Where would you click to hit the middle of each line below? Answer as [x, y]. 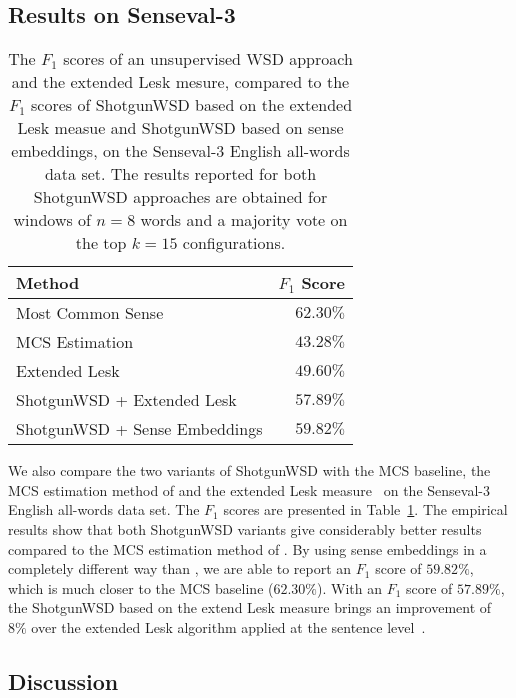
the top [101, 243]
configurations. [234, 243]
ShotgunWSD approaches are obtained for [180, 197]
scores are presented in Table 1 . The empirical [365, 509]
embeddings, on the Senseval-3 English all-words [180, 151]
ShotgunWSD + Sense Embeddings [139, 429]
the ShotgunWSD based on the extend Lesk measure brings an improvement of [250, 607]
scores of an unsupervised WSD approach [208, 59]
